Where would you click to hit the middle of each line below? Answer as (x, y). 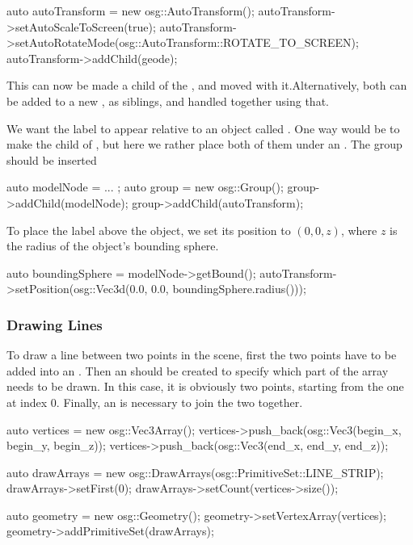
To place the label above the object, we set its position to (149, 230)
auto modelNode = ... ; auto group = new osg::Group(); (145, 187)
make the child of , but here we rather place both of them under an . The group (204, 144)
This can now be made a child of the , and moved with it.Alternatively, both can (207, 85)
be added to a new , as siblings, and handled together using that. (168, 101)
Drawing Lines (55, 324)
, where (359, 230)
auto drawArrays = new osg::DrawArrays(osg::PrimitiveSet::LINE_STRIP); (195, 472)
